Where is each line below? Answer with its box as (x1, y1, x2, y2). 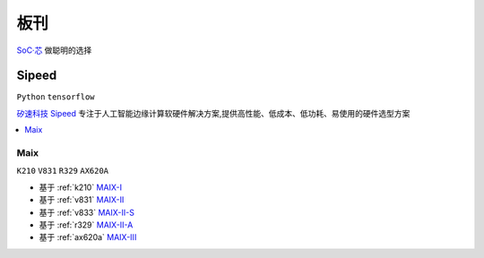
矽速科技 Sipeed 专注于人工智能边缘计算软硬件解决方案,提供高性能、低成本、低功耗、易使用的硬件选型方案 (16, 107, 411, 118)
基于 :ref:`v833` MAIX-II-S (39, 207, 134, 218)
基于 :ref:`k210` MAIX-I (39, 182, 123, 193)
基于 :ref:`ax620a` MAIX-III (39, 232, 137, 243)
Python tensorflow (16, 92, 95, 102)
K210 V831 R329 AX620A (16, 166, 109, 176)
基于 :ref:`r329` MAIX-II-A (39, 219, 134, 230)
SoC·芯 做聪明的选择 (16, 45, 92, 56)
